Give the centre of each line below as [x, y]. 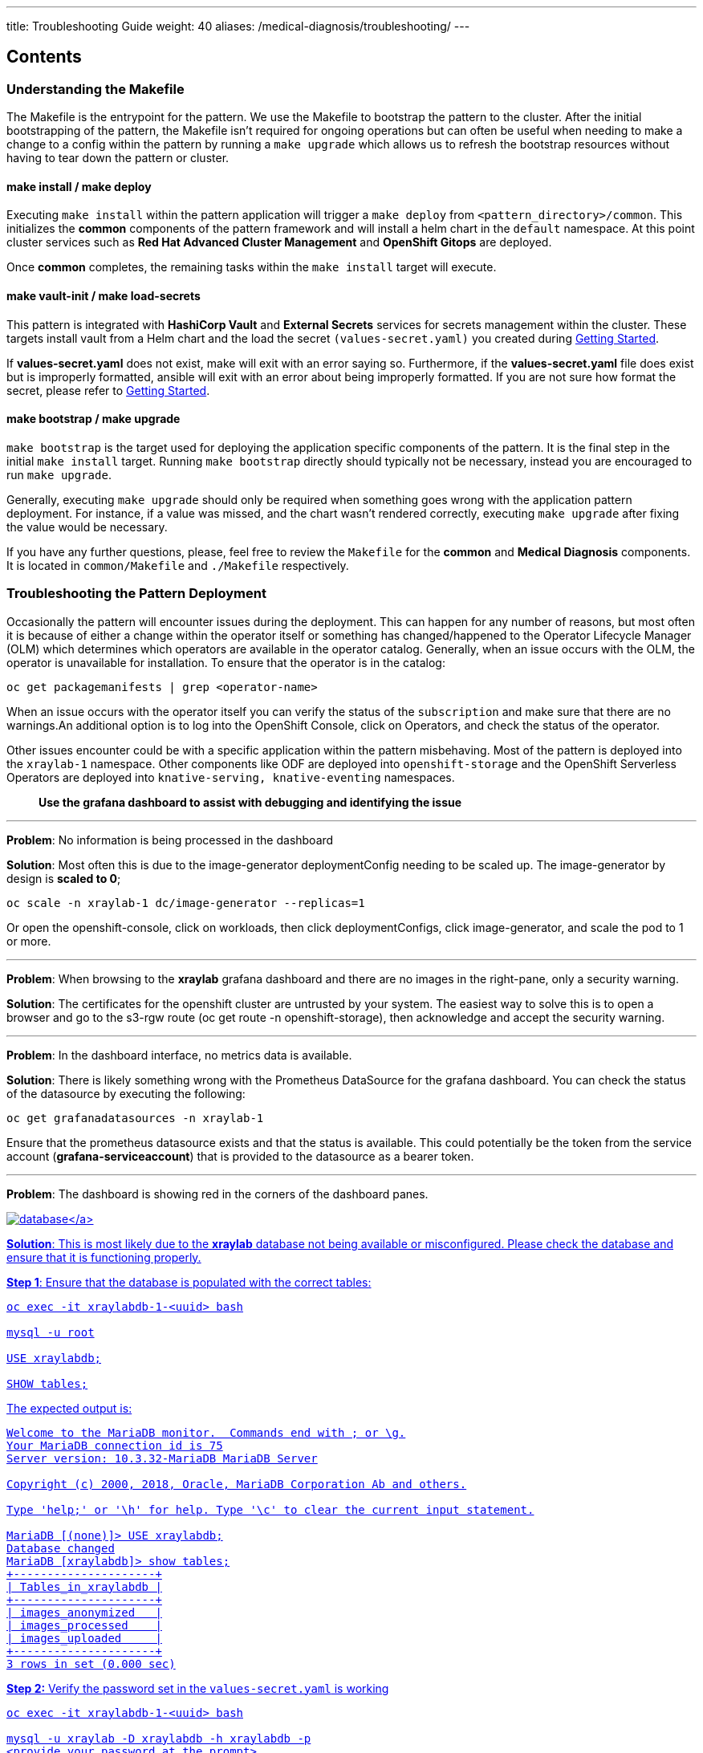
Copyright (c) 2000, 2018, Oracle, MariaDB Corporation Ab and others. [237, 1484]
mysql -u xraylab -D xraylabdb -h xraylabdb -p [159, 1738]
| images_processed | [84, 1625]
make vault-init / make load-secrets [104, 296]
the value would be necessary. [87, 527]
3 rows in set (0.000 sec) [91, 1664]
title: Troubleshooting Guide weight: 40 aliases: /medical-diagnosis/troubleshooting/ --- [238, 26]
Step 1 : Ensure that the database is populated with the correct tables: [189, 1282]
